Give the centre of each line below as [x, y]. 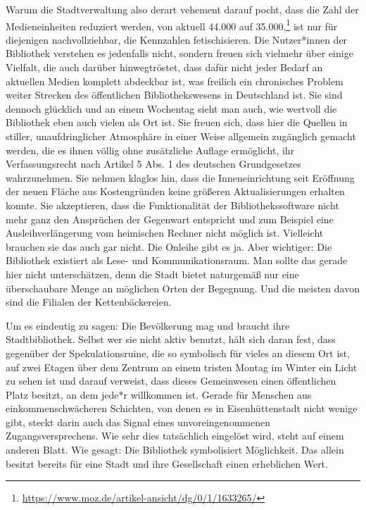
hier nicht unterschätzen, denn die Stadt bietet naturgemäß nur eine [152, 274]
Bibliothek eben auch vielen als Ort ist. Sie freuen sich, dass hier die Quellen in [177, 122]
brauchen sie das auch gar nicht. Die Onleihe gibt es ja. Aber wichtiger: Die [169, 246]
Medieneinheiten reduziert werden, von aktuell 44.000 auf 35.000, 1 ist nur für [172, 25]
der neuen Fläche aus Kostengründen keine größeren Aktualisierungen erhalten [175, 191]
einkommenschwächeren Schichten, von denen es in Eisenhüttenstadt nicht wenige [182, 408]
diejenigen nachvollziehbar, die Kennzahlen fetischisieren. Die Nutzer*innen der [177, 39]
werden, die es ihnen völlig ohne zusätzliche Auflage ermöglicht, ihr [150, 150]
